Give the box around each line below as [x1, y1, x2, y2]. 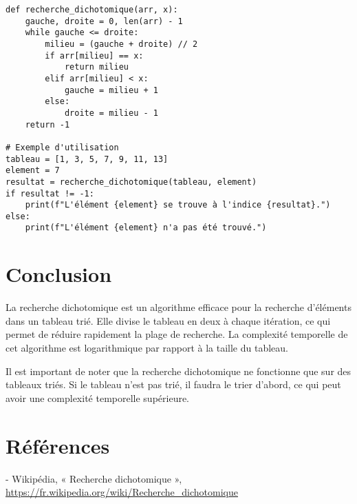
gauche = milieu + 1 [64, 85, 158, 95]
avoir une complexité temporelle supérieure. [6, 390, 190, 405]
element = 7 [6, 165, 60, 176]
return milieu [64, 62, 129, 72]
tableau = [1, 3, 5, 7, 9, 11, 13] [6, 154, 169, 164]
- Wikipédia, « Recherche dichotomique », [6, 471, 182, 485]
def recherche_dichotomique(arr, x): [6, 5, 178, 14]
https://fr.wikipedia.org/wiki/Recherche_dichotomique [6, 485, 238, 499]
